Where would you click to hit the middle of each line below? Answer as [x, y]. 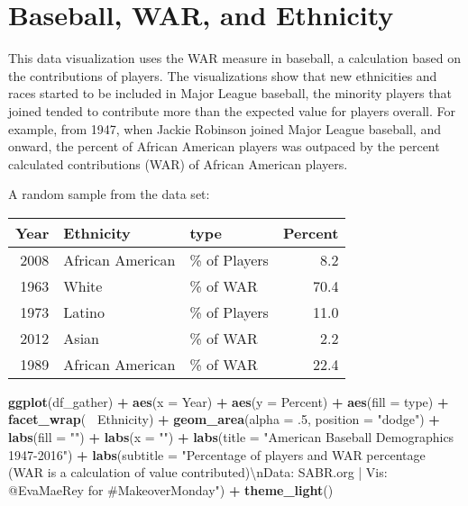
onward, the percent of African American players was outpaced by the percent [224, 146]
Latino [84, 312]
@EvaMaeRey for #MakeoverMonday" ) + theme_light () [171, 489]
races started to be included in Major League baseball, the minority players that [230, 93]
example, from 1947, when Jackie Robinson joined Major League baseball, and [225, 128]
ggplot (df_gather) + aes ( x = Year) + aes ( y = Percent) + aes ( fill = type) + [229, 401]
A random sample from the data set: [109, 194]
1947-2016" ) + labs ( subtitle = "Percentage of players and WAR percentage [217, 454]
